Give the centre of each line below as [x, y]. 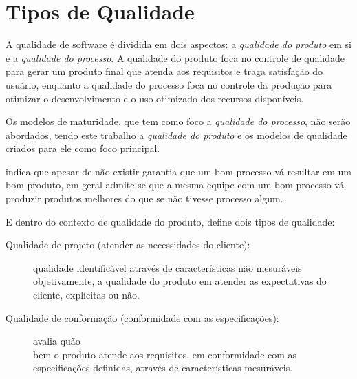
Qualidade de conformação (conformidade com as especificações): [142, 317]
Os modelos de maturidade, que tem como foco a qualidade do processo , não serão [178, 121]
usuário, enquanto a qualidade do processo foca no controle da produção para [169, 84]
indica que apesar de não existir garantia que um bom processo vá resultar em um [179, 171]
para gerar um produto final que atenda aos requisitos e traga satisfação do [164, 71]
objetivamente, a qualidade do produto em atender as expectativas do [180, 281]
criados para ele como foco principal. [83, 148]
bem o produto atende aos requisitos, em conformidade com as [165, 354]
